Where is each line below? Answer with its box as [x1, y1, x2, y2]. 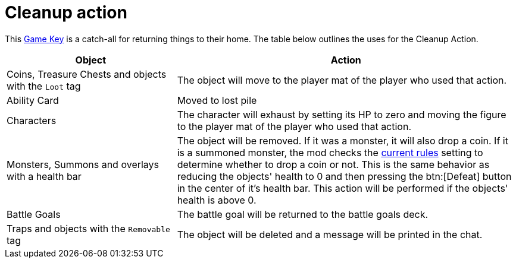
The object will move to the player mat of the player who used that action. [177, 74, 507, 86]
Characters [7, 114, 57, 126]
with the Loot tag [7, 80, 81, 92]
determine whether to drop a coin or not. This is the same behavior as [177, 158, 490, 170]
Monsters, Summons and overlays [7, 158, 160, 170]
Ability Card [7, 94, 59, 106]
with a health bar [7, 170, 82, 182]
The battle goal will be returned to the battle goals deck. [177, 208, 429, 220]
